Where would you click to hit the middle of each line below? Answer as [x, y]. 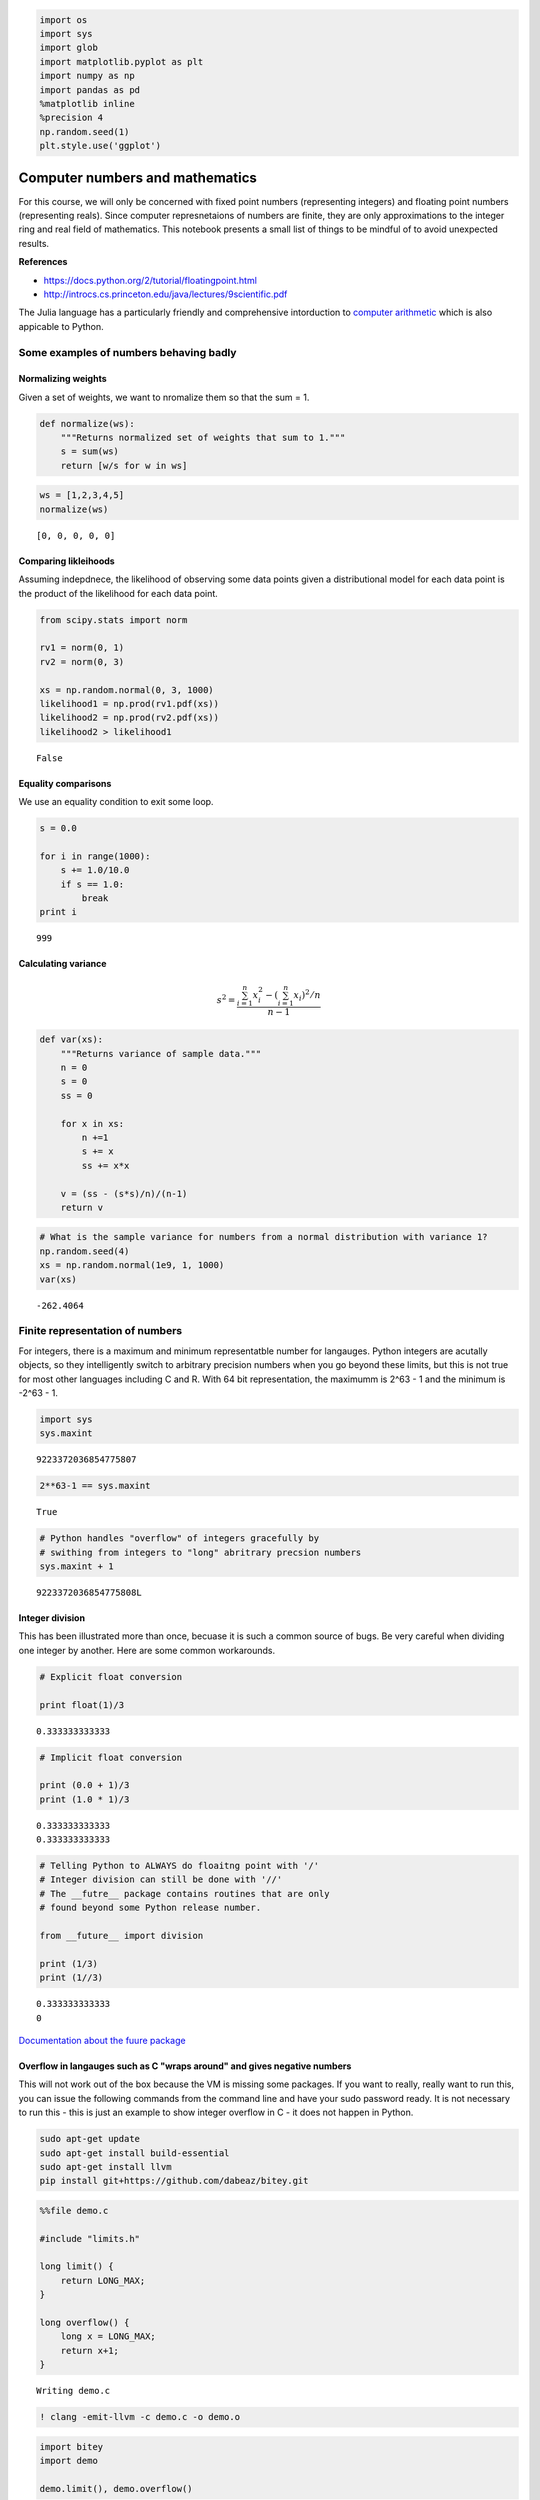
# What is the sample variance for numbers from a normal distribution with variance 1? [264, 1237]
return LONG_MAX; [103, 2280]
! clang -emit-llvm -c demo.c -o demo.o [139, 2417]
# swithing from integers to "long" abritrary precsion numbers [200, 1552]
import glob [69, 48]
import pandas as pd [89, 89]
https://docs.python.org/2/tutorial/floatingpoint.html [150, 280]
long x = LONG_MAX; [108, 2336]
